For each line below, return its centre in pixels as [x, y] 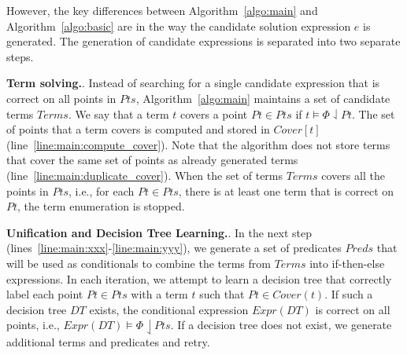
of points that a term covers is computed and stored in [138, 129]
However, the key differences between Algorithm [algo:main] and [162, 10]
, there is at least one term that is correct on [286, 190]
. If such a [349, 294]
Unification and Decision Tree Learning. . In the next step [159, 232]
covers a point [214, 113]
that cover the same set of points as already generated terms [152, 160]
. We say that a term [118, 113]
